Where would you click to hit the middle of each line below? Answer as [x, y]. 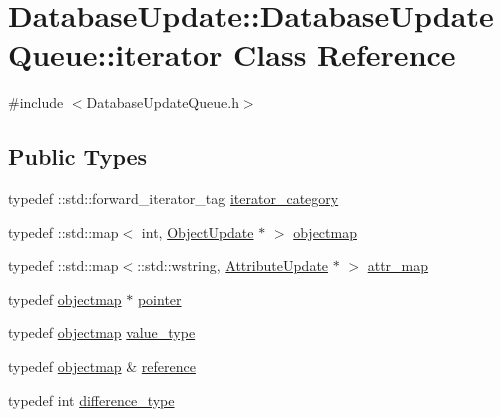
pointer [159, 298]
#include [36, 102]
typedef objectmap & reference [102, 366]
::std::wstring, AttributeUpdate [233, 265]
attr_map [398, 265]
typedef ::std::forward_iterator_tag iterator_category [173, 198]
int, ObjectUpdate [197, 231]
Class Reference [344, 54]
